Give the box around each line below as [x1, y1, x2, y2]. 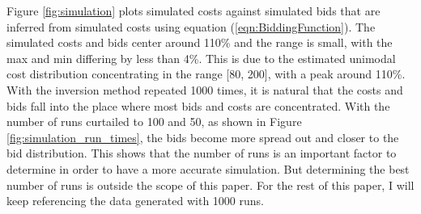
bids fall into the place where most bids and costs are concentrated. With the [6, 97, 390, 114]
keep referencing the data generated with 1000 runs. [6, 192, 264, 209]
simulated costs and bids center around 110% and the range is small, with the [6, 34, 393, 51]
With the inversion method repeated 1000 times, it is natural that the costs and [6, 81, 403, 98]
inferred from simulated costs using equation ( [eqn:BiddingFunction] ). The [6, 18, 376, 35]
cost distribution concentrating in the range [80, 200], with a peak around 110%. [6, 65, 406, 82]
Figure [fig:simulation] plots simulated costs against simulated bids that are [6, 2, 381, 19]
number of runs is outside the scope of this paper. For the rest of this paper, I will [6, 176, 415, 193]
